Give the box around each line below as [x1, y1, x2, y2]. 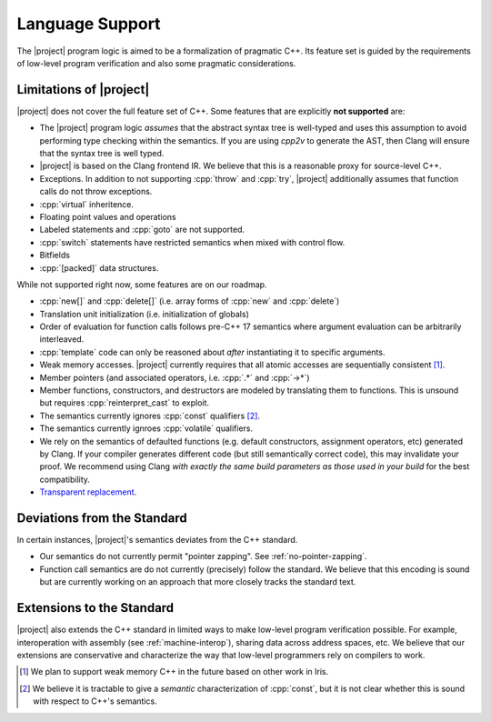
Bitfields [39, 250, 70, 261]
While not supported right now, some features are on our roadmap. [16, 278, 267, 290]
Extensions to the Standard [16, 600, 175, 616]
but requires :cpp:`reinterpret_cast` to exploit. [39, 397, 209, 408]
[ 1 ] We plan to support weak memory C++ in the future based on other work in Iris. [19, 667, 329, 677]
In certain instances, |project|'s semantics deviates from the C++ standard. [16, 535, 298, 546]
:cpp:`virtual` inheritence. [39, 198, 135, 209]
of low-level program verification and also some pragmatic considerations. [16, 57, 296, 68]
